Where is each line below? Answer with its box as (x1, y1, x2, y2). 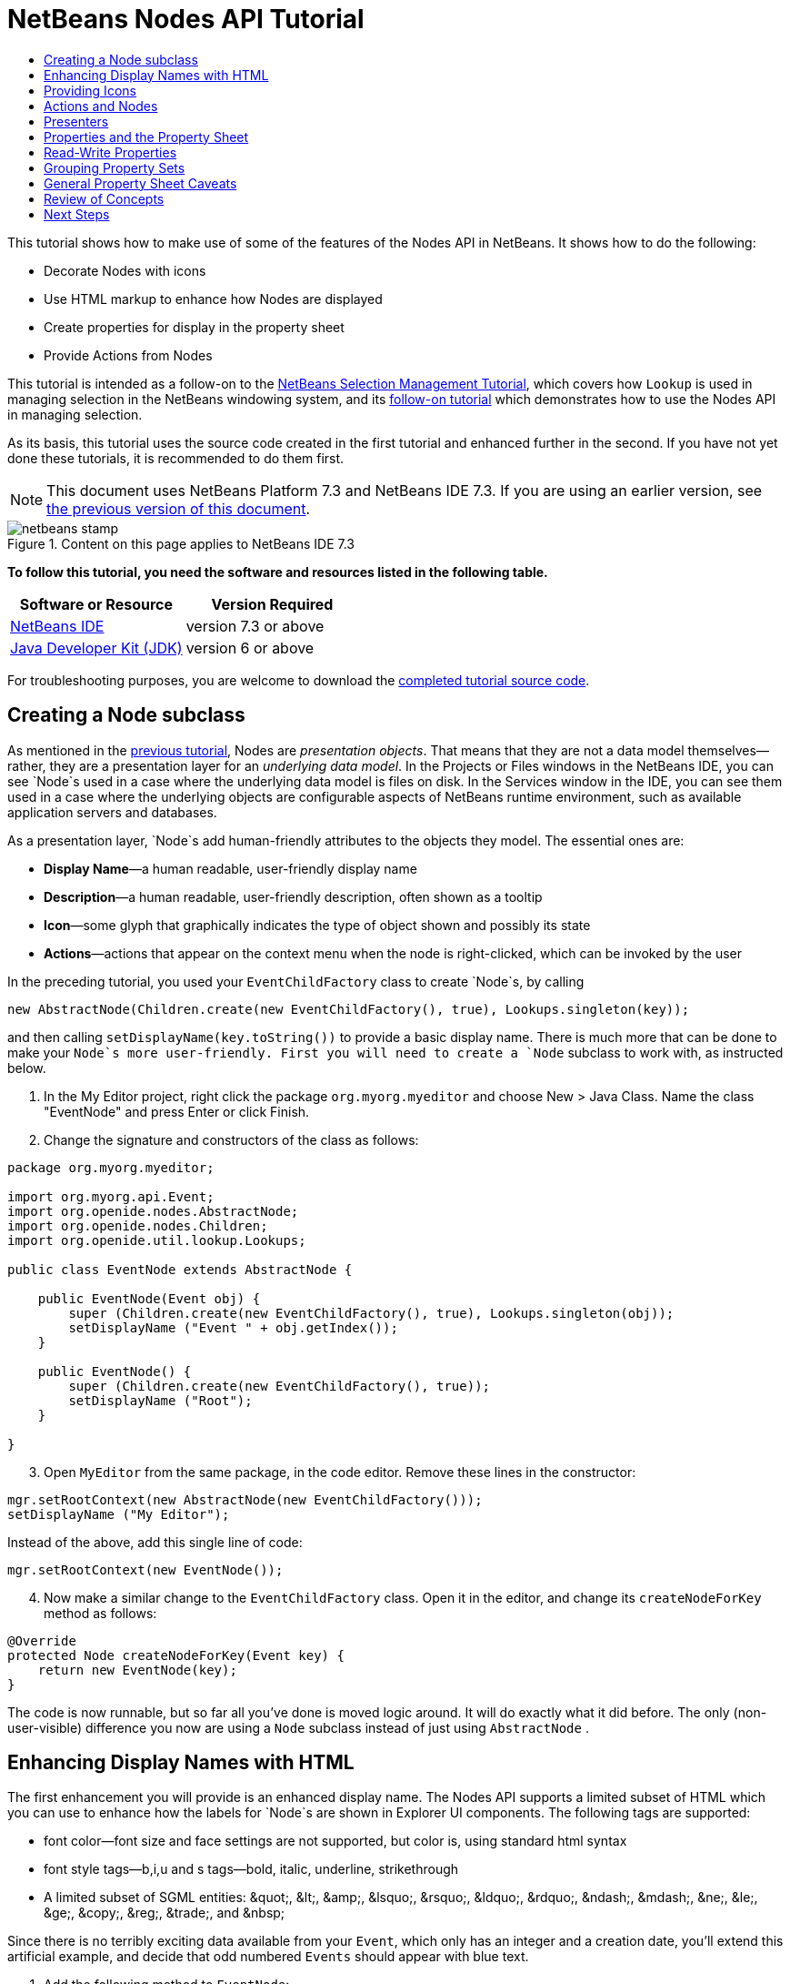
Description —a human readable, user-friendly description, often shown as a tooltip (44, 888, 543, 905)
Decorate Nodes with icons (44, 262, 206, 278)
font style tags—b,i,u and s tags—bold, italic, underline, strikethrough (44, 1861, 459, 1878)
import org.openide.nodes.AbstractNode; (7, 1203, 299, 1219)
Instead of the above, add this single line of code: (7, 1534, 303, 1550)
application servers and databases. (7, 804, 217, 820)
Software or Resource (19, 594, 173, 613)
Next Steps (44, 206, 110, 222)
